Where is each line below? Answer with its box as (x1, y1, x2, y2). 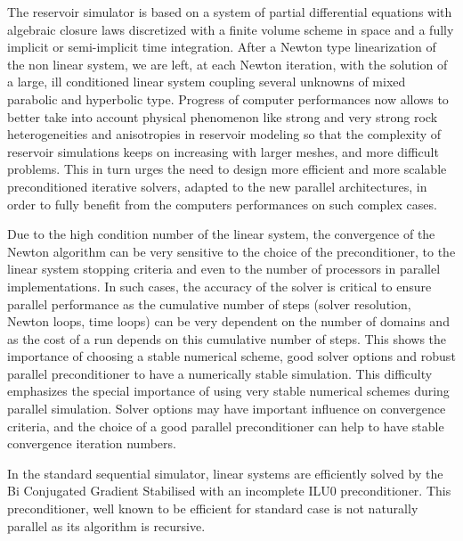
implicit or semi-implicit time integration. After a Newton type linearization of (7, 37, 436, 56)
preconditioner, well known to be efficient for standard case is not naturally (7, 499, 418, 518)
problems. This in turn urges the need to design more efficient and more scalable (7, 160, 447, 178)
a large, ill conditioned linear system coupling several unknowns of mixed (7, 72, 406, 91)
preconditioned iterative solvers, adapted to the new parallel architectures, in (7, 176, 427, 195)
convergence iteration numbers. (7, 434, 176, 453)
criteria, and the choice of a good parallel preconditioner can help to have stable (7, 416, 444, 435)
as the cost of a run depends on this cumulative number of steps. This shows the (7, 329, 447, 348)
